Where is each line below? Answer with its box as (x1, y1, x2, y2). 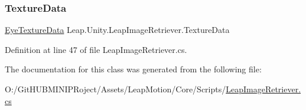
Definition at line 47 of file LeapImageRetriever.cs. (5, 43, 187, 55)
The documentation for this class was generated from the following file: (5, 63, 262, 75)
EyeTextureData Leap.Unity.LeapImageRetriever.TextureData (5, 24, 230, 36)
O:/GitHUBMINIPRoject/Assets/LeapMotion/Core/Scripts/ (5, 83, 226, 95)
